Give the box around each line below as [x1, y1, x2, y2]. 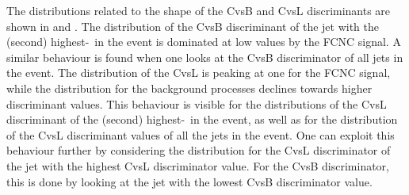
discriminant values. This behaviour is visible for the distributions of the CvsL [6, 95, 387, 112]
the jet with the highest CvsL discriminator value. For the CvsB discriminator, [6, 157, 389, 174]
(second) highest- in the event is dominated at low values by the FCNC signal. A [6, 33, 401, 50]
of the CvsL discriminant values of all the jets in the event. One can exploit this [6, 126, 395, 143]
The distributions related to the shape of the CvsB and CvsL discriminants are [6, 2, 391, 18]
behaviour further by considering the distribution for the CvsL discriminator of [6, 142, 391, 159]
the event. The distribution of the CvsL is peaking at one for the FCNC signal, [6, 64, 391, 81]
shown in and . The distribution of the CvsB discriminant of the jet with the [6, 17, 379, 34]
